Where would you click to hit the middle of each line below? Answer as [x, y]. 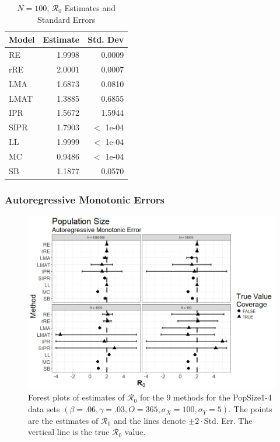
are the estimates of [63, 420]
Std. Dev [106, 39]
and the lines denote [150, 420]
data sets [44, 409]
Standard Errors [66, 19]
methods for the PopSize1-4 [223, 397]
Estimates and [90, 8]
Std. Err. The [228, 420]
